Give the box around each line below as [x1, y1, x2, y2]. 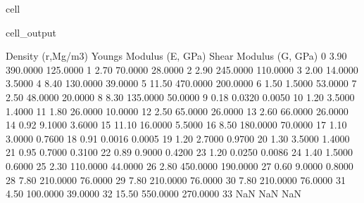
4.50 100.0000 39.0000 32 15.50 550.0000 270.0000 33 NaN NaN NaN [6, 186, 301, 201]
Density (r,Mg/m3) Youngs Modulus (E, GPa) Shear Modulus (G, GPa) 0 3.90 [6, 48, 347, 63]
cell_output [6, 25, 56, 39]
